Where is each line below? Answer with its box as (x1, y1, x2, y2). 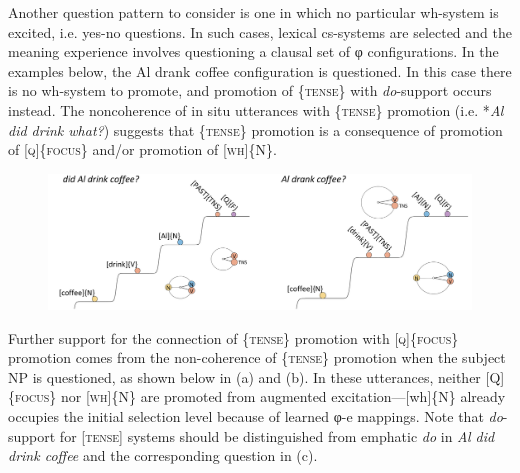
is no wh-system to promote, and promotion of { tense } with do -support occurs (8, 80, 492, 101)
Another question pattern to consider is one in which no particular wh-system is (8, 2, 499, 22)
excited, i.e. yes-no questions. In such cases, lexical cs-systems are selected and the (8, 21, 512, 42)
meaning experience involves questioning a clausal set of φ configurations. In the (8, 41, 499, 62)
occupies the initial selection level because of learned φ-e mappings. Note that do (8, 405, 503, 426)
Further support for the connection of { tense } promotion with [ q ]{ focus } (8, 327, 459, 348)
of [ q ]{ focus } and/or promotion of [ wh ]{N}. (8, 139, 277, 160)
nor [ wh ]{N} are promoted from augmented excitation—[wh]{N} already (60, 386, 506, 407)
